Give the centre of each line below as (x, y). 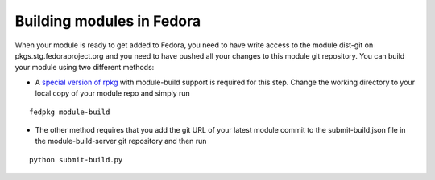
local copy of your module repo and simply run (113, 93)
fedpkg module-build (70, 112)
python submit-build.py (76, 160)
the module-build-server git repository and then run (121, 141)
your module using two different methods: (85, 67)
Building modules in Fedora (108, 21)
